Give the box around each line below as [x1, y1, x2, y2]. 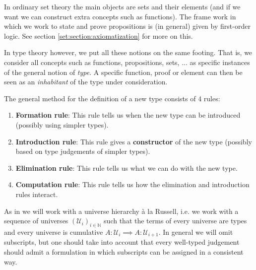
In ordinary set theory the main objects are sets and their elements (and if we [4, 1, 241, 11]
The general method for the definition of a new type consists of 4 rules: [4, 93, 220, 103]
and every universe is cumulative [4, 226, 103, 237]
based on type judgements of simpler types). [15, 146, 150, 156]
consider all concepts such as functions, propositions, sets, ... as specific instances [4, 57, 250, 67]
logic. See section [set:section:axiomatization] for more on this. [4, 30, 193, 41]
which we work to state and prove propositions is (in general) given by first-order [4, 21, 251, 31]
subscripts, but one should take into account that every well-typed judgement [4, 237, 240, 247]
